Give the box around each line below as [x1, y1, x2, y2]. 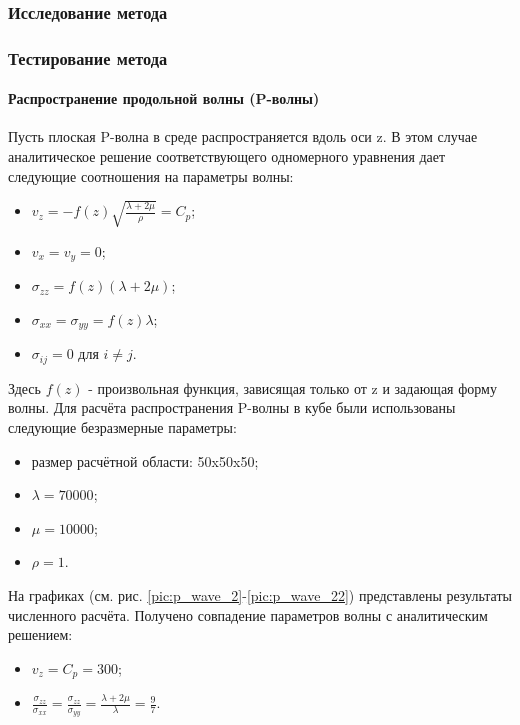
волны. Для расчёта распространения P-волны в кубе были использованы [8, 397, 456, 418]
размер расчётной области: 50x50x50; [31, 450, 259, 471]
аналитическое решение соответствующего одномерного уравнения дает [8, 146, 446, 167]
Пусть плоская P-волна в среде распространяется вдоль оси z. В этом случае [8, 126, 478, 147]
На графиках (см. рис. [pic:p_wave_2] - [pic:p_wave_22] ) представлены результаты [8, 584, 512, 605]
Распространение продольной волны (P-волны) [8, 88, 320, 109]
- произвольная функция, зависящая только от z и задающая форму [88, 377, 497, 398]
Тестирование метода [8, 45, 168, 70]
